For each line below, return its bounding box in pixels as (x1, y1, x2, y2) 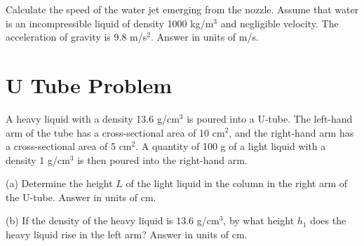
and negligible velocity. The (220, 15, 339, 30)
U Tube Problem (6, 70, 173, 99)
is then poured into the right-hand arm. (77, 152, 248, 167)
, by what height (223, 213, 295, 228)
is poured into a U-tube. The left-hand (187, 111, 353, 125)
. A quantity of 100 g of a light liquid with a (135, 139, 326, 153)
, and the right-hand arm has (229, 125, 354, 139)
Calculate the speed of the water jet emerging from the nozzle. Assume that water (6, 2, 359, 16)
